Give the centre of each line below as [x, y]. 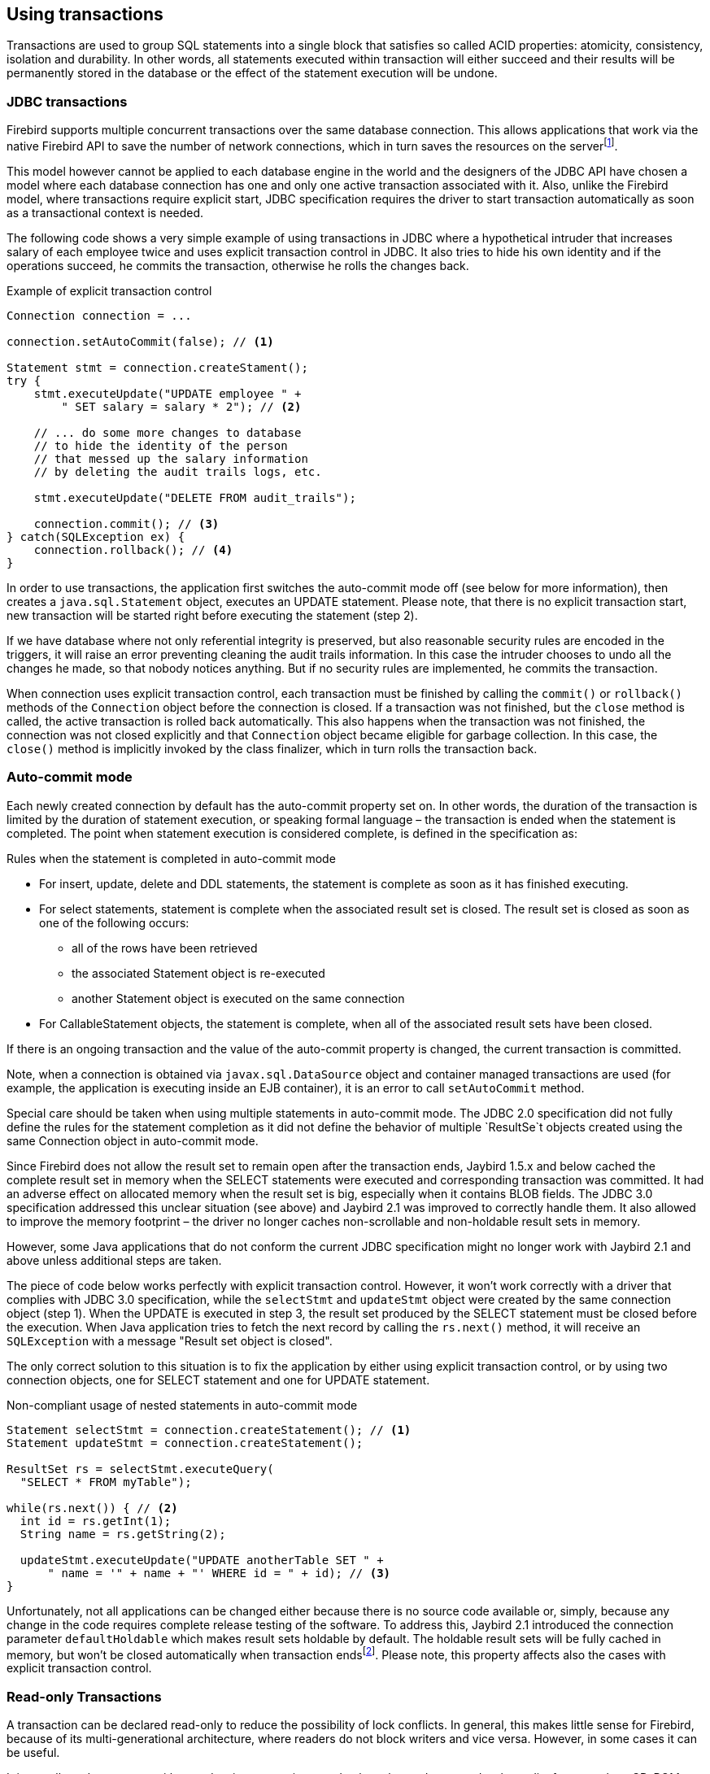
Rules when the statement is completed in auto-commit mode [171, 858]
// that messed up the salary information [171, 458]
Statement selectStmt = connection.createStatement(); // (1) [209, 1430]
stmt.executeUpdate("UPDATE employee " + [168, 393]
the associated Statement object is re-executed [198, 973]
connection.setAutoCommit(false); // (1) [140, 341]
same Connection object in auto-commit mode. [133, 1140]
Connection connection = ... [99, 315]
